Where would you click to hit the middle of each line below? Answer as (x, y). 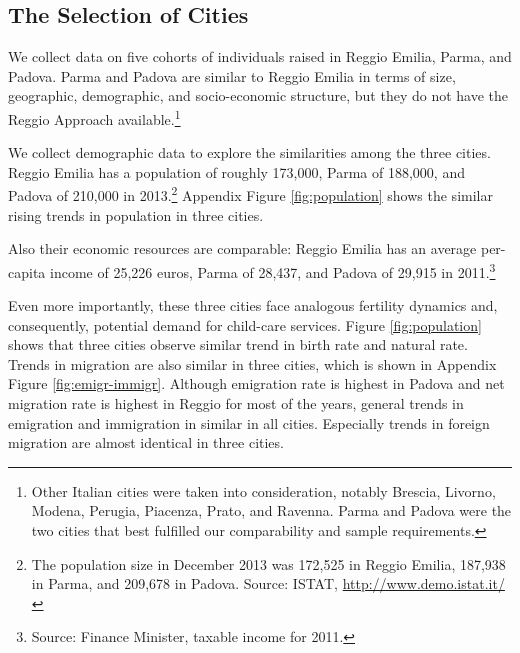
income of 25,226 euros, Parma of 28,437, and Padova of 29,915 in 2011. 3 (272, 270)
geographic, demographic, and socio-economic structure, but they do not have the (258, 95)
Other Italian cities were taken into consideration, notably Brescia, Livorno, (263, 490)
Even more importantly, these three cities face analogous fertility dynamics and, (253, 305)
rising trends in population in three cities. (136, 214)
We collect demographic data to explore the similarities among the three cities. (249, 152)
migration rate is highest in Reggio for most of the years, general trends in (236, 403)
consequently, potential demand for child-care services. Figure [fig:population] (245, 324)
